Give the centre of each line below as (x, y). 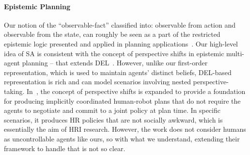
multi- (235, 53)
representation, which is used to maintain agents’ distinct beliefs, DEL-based (118, 72)
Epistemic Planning (37, 6)
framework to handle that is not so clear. (65, 148)
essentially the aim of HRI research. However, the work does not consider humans (125, 129)
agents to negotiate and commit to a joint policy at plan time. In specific (112, 110)
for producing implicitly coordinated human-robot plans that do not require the (122, 101)
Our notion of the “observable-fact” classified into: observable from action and (120, 24)
